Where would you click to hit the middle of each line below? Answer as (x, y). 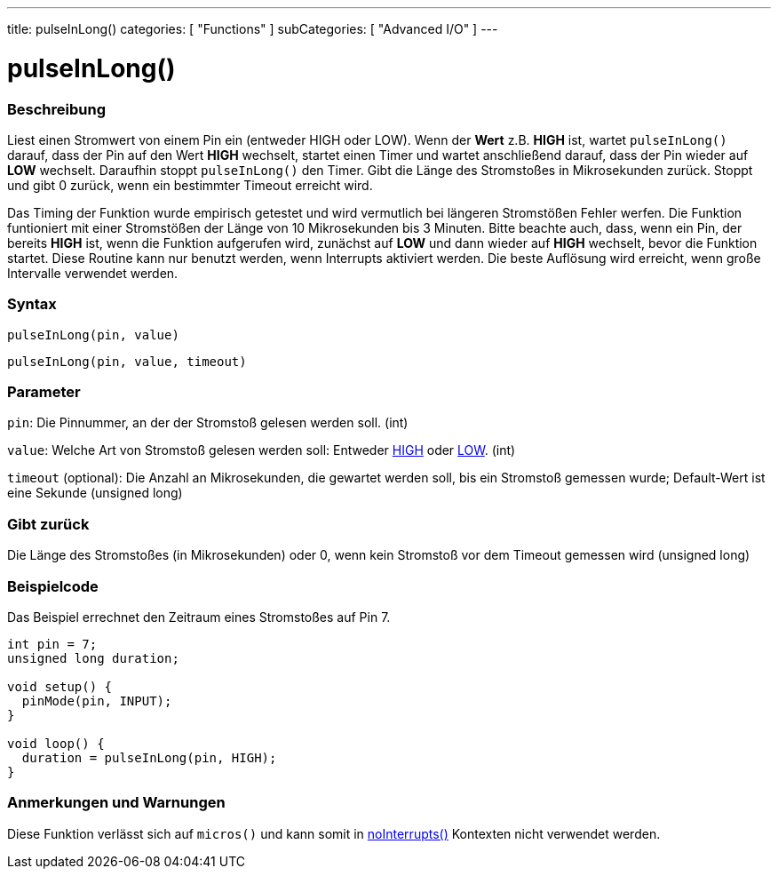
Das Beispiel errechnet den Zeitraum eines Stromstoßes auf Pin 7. (199, 617)
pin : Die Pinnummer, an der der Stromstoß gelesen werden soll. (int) (208, 423)
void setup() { (60, 686)
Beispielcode (53, 586)
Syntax (32, 304)
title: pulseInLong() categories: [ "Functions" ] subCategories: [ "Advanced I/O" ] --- (253, 29)
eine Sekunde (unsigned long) (95, 493)
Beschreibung (57, 109)
